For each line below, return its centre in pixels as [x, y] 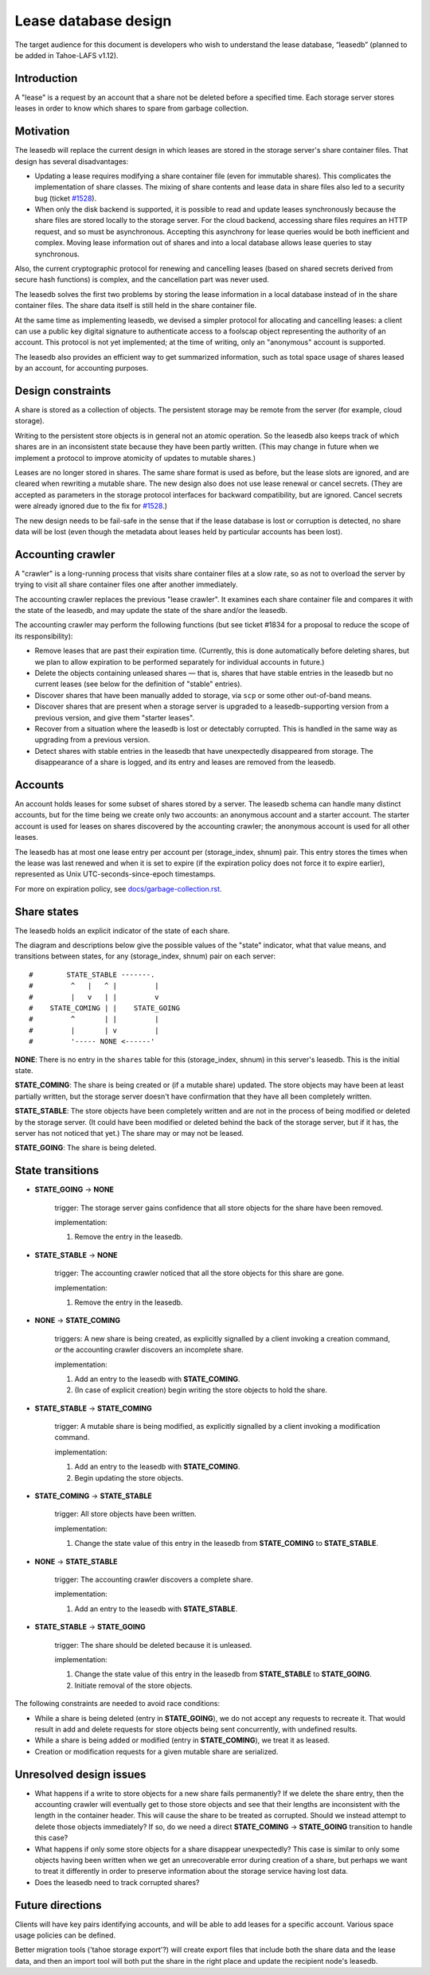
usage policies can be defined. [65, 1935]
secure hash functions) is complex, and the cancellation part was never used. [142, 279]
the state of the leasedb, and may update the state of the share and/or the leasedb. [151, 611]
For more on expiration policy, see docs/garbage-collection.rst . [118, 888]
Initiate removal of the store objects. [133, 1685]
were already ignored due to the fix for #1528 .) [91, 506]
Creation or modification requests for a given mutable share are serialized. [156, 1751]
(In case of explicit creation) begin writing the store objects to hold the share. [201, 1390]
